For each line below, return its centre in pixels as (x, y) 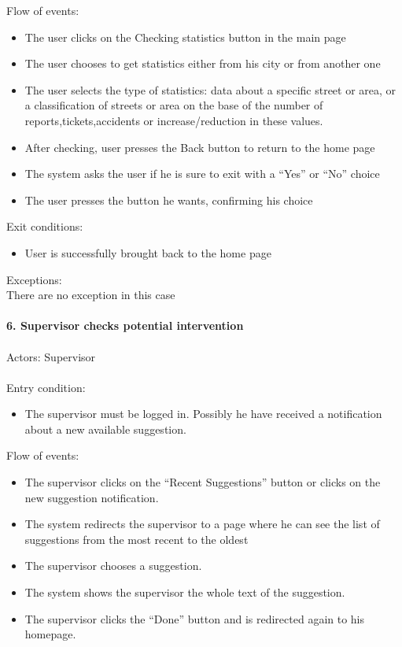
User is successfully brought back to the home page (148, 252)
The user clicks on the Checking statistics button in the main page (185, 37)
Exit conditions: (45, 226)
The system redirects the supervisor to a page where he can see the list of (202, 524)
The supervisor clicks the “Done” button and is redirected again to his (195, 618)
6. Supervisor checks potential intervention (125, 325)
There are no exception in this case (91, 295)
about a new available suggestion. (105, 429)
